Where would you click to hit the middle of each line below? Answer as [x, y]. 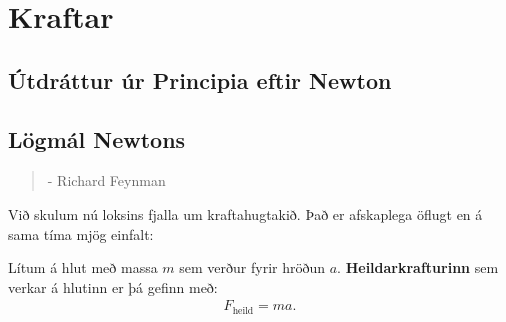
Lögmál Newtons [97, 138]
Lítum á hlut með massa [83, 267]
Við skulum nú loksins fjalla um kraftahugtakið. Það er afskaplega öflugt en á [245, 213]
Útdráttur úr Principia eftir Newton [200, 79]
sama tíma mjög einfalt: [81, 233]
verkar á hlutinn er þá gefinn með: [113, 286]
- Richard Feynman [106, 180]
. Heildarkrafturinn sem [418, 267]
